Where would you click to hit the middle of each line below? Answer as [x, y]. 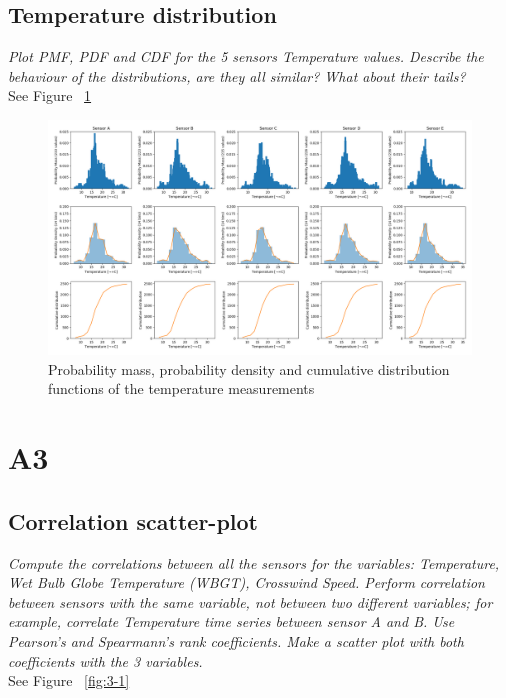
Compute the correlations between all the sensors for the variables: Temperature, [254, 562]
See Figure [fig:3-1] [69, 680]
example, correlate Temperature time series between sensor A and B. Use [231, 621]
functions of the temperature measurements [181, 388]
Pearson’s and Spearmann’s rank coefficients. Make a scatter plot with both [236, 640]
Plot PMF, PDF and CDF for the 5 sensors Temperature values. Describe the [246, 56]
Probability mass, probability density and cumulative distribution [249, 368]
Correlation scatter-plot [133, 520]
